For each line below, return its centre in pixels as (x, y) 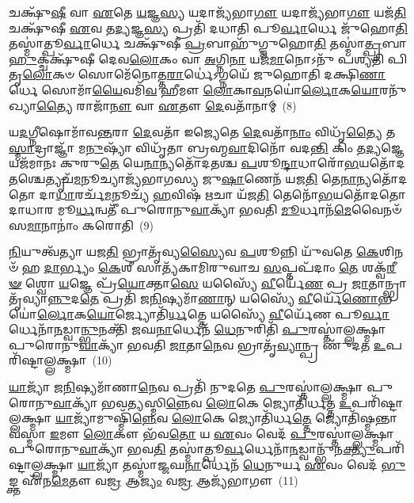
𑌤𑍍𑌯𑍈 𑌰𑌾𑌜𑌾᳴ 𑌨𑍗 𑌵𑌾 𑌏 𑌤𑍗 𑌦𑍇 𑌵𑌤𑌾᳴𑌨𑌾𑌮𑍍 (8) (167, 105)
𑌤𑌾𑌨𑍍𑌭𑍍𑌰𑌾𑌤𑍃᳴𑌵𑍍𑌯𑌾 (388, 282)
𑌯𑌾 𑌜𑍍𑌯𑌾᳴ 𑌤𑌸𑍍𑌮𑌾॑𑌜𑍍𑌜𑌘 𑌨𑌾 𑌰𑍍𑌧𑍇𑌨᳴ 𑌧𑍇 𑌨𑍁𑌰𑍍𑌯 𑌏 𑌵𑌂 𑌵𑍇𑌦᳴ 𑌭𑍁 (242, 465)
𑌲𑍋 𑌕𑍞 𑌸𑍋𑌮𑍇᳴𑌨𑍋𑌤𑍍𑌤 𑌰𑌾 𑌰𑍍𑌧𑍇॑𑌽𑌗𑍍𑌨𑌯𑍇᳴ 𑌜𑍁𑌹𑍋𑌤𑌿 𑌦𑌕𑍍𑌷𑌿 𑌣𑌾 (204, 74)
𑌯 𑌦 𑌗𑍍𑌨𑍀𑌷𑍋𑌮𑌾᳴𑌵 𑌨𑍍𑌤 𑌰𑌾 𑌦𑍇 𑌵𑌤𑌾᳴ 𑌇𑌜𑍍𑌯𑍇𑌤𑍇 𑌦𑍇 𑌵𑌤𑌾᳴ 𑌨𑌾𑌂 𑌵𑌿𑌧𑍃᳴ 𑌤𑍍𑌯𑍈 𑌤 (202, 132)
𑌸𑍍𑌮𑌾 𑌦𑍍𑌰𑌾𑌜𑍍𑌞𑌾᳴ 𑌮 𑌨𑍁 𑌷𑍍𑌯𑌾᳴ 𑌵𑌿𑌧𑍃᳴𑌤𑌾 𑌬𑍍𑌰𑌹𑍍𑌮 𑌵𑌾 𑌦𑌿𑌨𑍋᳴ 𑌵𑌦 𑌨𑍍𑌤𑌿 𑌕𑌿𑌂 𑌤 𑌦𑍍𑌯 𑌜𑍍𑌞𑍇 (207, 147)
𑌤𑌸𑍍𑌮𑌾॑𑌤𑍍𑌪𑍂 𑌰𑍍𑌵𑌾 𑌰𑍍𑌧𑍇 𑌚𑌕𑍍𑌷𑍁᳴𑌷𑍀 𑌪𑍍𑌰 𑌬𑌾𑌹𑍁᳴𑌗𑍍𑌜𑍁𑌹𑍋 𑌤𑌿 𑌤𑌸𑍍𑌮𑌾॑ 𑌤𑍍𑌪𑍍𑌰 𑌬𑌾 (208, 43)
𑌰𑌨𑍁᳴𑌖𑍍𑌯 (393, 89)
